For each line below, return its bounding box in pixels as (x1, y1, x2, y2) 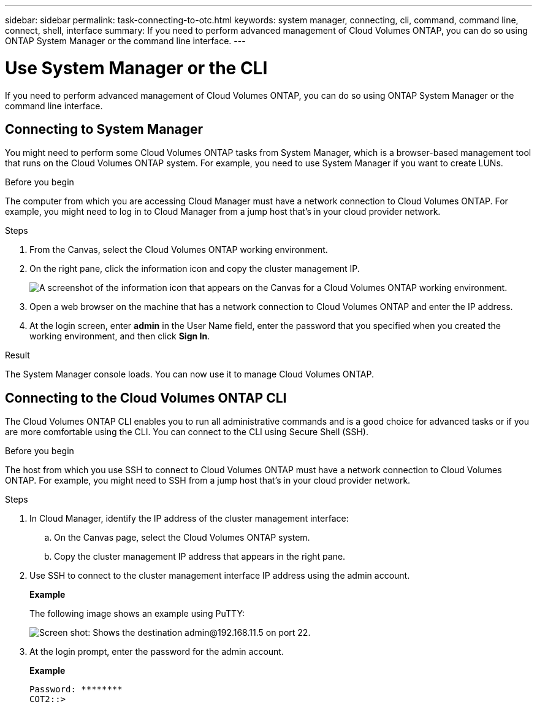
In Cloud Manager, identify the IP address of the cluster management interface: (29, 513, 349, 524)
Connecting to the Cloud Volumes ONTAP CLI (5, 390, 287, 406)
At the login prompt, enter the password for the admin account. (29, 646, 284, 657)
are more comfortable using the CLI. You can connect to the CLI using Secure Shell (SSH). (5, 427, 368, 438)
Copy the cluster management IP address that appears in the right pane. (54, 551, 346, 562)
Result (5, 350, 30, 361)
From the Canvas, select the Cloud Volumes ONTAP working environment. (29, 244, 328, 255)
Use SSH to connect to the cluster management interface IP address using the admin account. (29, 570, 410, 581)
